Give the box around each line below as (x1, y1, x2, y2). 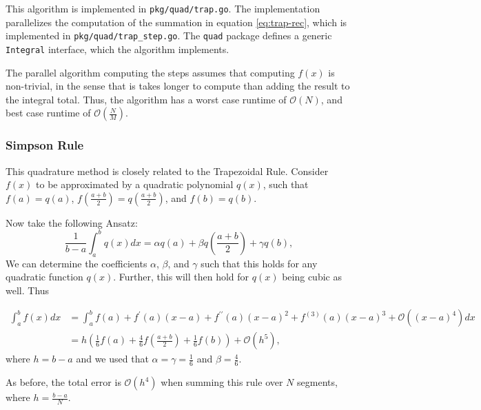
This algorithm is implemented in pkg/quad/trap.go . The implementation (6, 1, 320, 15)
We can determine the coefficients (6, 256, 147, 270)
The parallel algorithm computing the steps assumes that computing (6, 65, 295, 79)
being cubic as (282, 269, 342, 284)
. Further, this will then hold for (113, 269, 249, 284)
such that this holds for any (201, 256, 318, 270)
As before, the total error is (6, 375, 121, 389)
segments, (297, 375, 338, 389)
